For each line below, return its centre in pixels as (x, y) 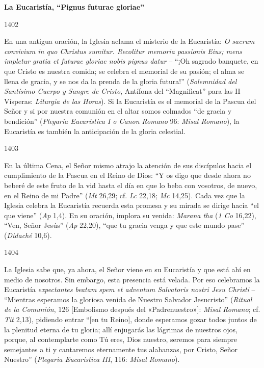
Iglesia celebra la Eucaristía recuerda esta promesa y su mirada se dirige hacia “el (131, 205)
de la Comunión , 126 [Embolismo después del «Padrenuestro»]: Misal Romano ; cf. (132, 309)
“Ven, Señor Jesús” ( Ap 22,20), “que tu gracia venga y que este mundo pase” (124, 225)
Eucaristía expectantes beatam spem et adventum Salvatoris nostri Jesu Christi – (130, 289)
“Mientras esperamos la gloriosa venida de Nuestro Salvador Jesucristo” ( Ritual (128, 299)
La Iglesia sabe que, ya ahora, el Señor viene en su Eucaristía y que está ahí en (127, 269)
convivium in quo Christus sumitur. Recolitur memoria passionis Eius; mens (123, 51)
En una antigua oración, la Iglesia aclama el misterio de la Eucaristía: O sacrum (129, 41)
